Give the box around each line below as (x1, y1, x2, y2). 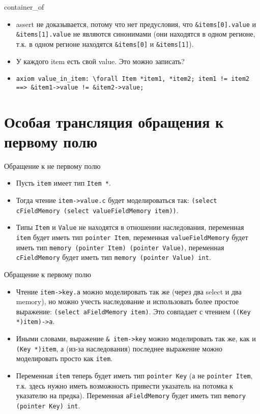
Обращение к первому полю (4, 269, 91, 279)
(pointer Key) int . (16, 400, 80, 410)
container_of (4, 2, 44, 12)
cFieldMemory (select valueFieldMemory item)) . (16, 204, 179, 215)
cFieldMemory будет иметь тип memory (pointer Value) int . (16, 252, 211, 262)
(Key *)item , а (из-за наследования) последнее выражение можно (16, 343, 222, 353)
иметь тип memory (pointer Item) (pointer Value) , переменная (16, 242, 224, 252)
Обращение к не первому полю (4, 160, 101, 171)
